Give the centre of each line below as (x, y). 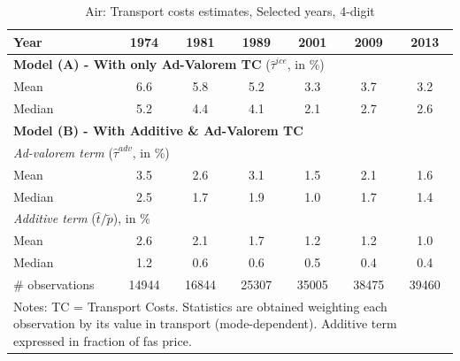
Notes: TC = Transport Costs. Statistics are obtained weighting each (200, 306)
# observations (54, 284)
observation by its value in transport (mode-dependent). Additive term (205, 323)
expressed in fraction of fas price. (103, 340)
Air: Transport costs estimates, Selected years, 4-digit (230, 11)
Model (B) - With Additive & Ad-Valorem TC (158, 130)
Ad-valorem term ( (63, 152)
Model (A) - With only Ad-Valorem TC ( (142, 64)
